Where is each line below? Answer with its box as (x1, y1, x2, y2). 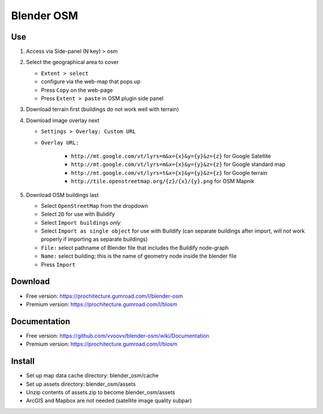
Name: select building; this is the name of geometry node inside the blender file (41, 252, 237, 260)
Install (11, 356, 35, 367)
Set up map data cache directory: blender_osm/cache (26, 372, 159, 379)
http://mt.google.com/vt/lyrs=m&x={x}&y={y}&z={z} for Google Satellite (71, 152, 272, 159)
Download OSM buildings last (26, 191, 99, 198)
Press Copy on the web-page (41, 86, 113, 93)
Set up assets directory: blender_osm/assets (26, 380, 136, 388)
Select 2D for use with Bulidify (41, 210, 115, 218)
